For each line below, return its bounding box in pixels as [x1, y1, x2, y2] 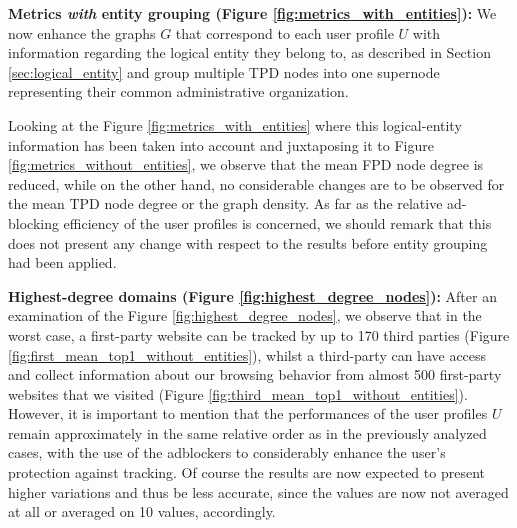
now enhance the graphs [8, 22, 156, 43]
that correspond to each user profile [175, 22, 394, 43]
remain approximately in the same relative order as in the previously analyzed [8, 422, 487, 443]
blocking [8, 212, 59, 233]
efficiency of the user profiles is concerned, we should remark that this [63, 212, 492, 233]
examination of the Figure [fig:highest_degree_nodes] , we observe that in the [8, 305, 482, 326]
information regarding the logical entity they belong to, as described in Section [8, 42, 491, 63]
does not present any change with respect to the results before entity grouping [8, 232, 488, 253]
